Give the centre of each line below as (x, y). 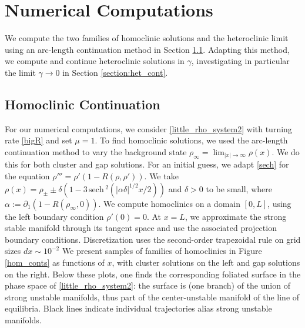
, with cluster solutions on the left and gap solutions (206, 262)
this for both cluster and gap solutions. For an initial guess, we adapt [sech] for (147, 164)
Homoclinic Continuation (83, 104)
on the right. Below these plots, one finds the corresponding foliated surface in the (153, 274)
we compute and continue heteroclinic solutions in (95, 61)
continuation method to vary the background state (96, 151)
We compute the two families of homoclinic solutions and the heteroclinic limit (147, 38)
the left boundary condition (54, 216)
